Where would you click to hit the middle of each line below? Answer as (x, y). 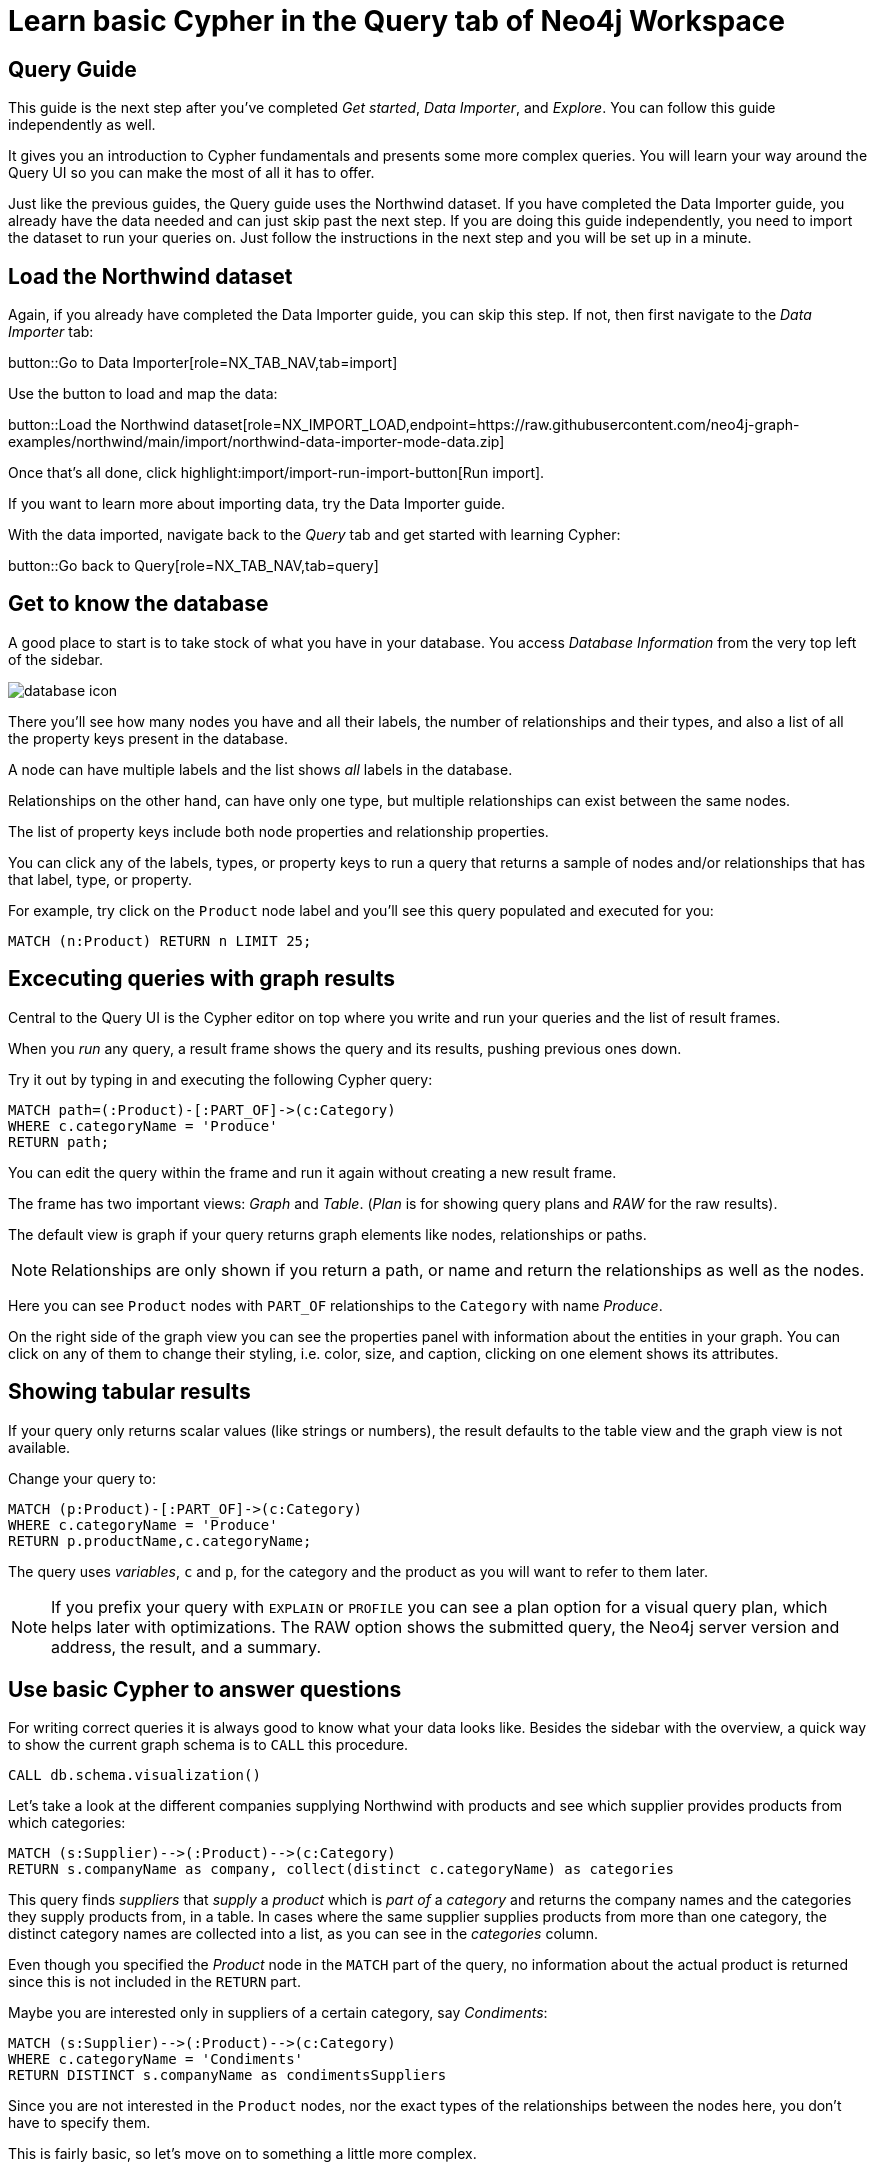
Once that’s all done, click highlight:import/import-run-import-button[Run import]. (276, 473)
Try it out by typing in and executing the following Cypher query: (220, 1079)
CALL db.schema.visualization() (134, 1775)
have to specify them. (79, 2123)
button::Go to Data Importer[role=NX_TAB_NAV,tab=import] (203, 363)
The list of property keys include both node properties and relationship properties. (278, 831)
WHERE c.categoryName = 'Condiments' (156, 2059)
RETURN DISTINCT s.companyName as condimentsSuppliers (227, 2075)
